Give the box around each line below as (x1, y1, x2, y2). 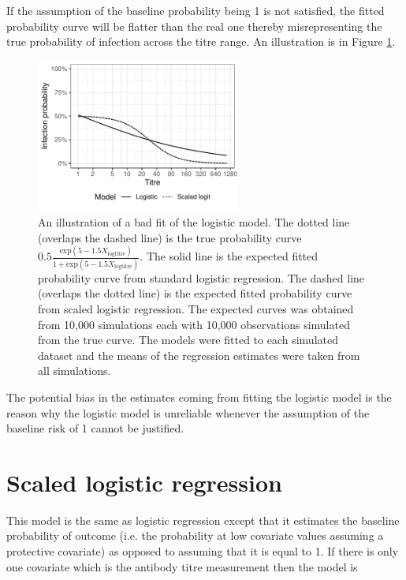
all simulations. (38, 362, 111, 379)
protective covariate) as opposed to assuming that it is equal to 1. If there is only (6, 543, 399, 559)
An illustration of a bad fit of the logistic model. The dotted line (38, 213, 350, 230)
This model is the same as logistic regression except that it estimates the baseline (6, 511, 400, 528)
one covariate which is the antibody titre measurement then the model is (6, 558, 358, 574)
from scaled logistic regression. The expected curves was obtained (38, 300, 354, 316)
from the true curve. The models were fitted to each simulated (38, 331, 338, 348)
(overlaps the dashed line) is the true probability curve (38, 229, 302, 245)
